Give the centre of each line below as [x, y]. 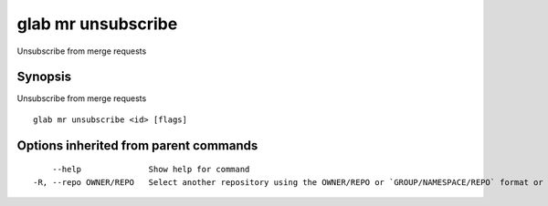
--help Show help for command [151, 170]
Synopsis [44, 77]
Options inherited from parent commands [137, 145]
